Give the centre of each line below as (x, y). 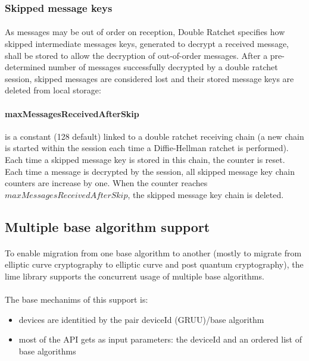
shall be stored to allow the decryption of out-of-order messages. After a (136, 55)
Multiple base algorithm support (107, 226)
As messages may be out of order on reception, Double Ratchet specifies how (145, 32)
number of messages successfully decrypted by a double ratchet (163, 67)
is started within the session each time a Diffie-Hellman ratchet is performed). (147, 148)
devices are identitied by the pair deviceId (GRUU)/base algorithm (141, 319)
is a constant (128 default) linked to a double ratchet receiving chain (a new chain (154, 136)
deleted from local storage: (53, 90)
